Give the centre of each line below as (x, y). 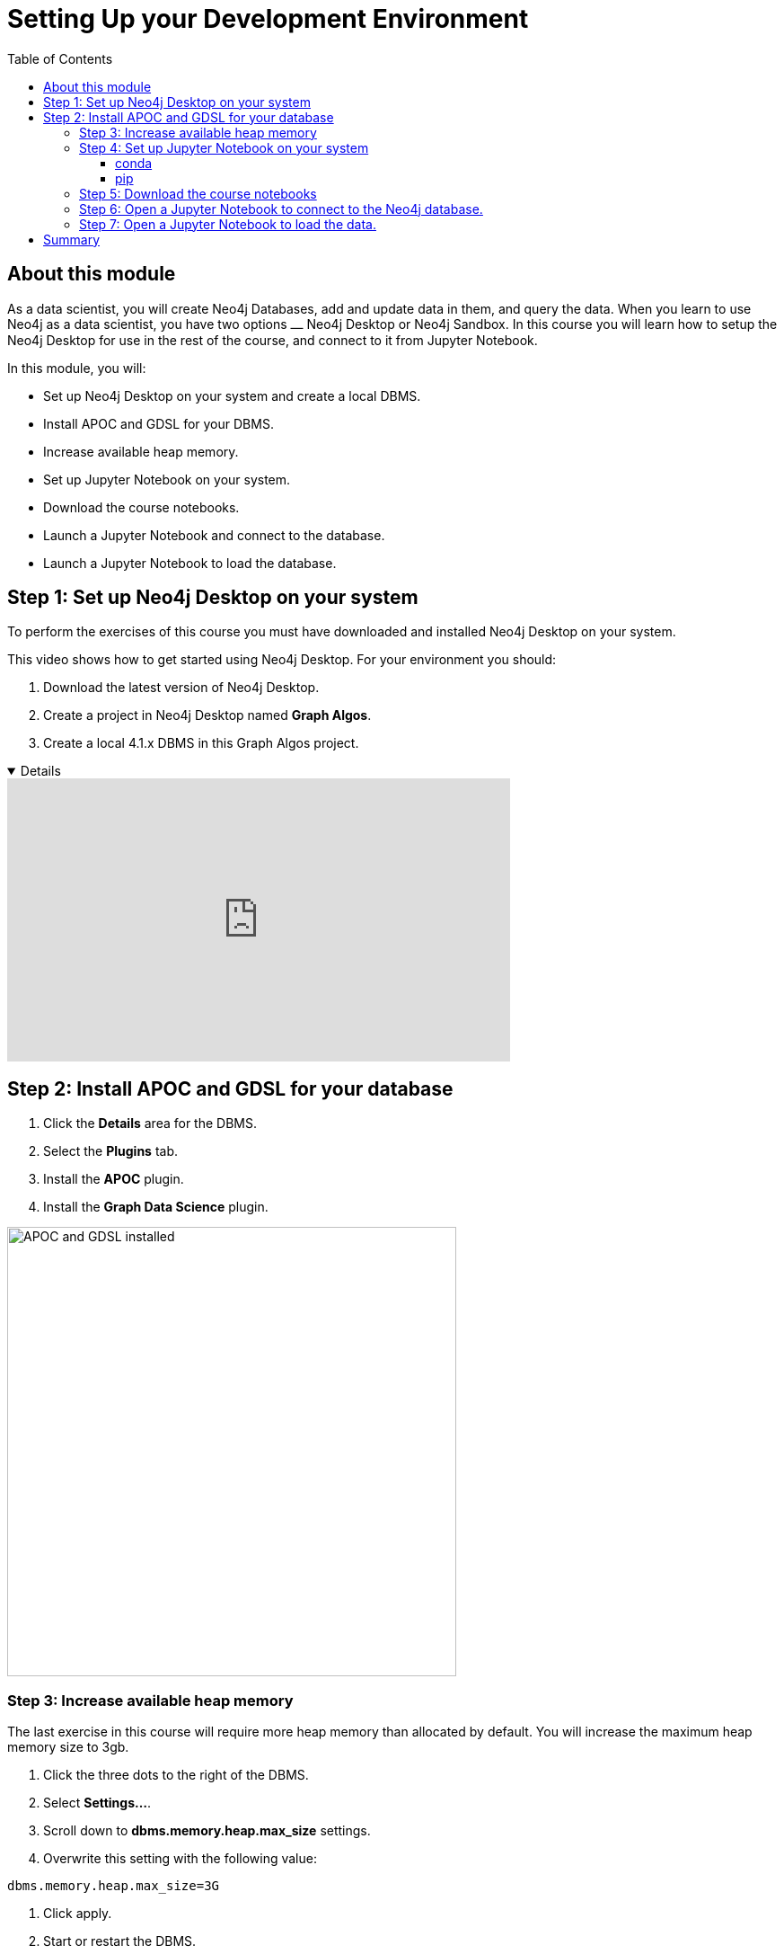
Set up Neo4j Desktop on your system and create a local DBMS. (232, 395)
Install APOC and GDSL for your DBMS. (159, 423)
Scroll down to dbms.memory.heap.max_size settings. (207, 1831)
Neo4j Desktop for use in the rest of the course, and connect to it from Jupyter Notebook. (273, 340)
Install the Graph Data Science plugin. (156, 1207)
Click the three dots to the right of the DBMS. (176, 1775)
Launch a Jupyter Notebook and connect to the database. (214, 535)
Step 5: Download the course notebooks (198, 193)
